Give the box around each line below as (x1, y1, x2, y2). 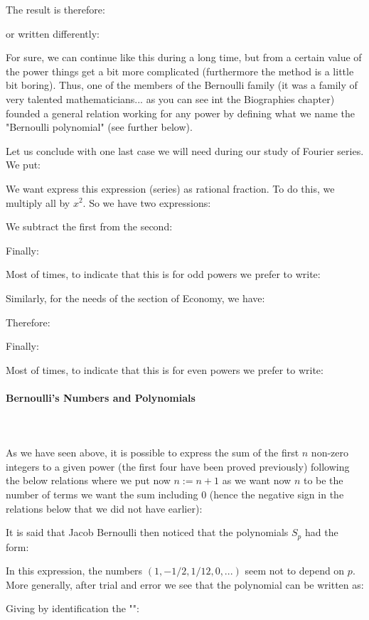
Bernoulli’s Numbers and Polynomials (6, 390, 196, 405)
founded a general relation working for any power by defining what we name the (6, 105, 355, 120)
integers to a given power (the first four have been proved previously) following (6, 459, 350, 474)
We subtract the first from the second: (6, 219, 173, 234)
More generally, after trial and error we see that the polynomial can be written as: (6, 577, 364, 592)
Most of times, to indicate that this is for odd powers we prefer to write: (6, 267, 321, 282)
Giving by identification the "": (6, 601, 139, 616)
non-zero (311, 445, 349, 460)
